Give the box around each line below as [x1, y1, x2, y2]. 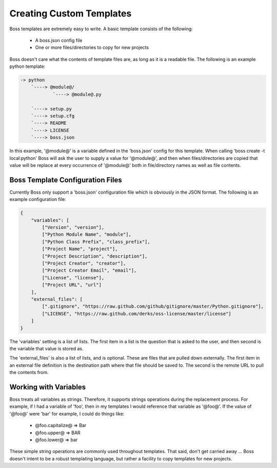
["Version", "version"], [42, 224, 105, 231]
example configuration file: [9, 196, 66, 202]
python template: [9, 63, 46, 69]
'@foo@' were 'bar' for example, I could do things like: [9, 410, 125, 417]
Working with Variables [9, 383, 86, 391]
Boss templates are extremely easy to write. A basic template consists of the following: [9, 26, 193, 32]
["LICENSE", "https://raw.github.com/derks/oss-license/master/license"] [42, 311, 232, 316]
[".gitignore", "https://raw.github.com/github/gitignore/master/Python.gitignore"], [42, 304, 264, 309]
